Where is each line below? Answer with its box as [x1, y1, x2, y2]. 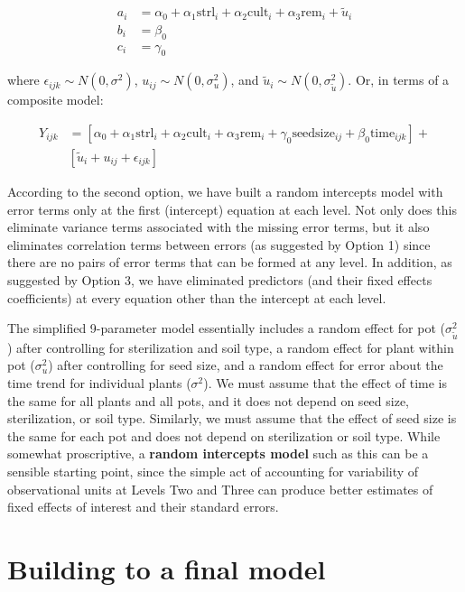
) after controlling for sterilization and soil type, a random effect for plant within [7, 338, 454, 356]
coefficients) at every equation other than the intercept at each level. [7, 288, 386, 307]
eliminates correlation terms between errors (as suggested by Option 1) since [7, 235, 431, 254]
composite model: [7, 90, 104, 109]
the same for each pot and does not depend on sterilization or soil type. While [7, 426, 441, 445]
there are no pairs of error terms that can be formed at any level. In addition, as [7, 253, 452, 272]
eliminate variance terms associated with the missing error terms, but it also [7, 217, 430, 236]
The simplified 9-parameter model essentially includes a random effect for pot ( [7, 319, 445, 338]
